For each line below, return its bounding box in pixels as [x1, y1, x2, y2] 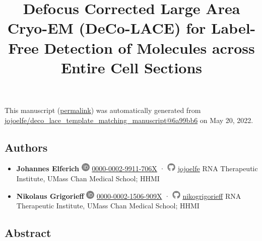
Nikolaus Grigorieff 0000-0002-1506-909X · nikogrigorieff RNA [16, 190, 241, 201]
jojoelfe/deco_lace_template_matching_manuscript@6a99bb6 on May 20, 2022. [5, 114, 253, 125]
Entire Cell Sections [60, 57, 203, 77]
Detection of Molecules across [44, 37, 255, 58]
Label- [211, 18, 256, 38]
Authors [5, 139, 48, 155]
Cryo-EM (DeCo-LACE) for [7, 18, 206, 38]
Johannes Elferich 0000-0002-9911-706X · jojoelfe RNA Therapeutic [16, 163, 258, 174]
